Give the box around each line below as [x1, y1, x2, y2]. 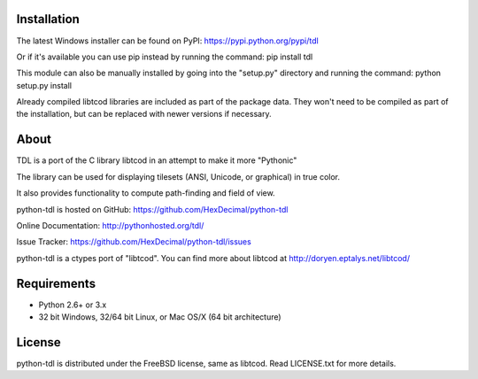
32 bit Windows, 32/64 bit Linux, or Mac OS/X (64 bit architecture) [38, 312, 282, 322]
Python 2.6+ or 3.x [38, 299, 107, 310]
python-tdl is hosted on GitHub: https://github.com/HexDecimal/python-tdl [16, 204, 289, 214]
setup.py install [16, 80, 73, 90]
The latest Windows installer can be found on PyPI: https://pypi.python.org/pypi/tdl [16, 35, 319, 46]
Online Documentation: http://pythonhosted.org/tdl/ [16, 220, 204, 230]
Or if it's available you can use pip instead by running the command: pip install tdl [16, 51, 313, 62]
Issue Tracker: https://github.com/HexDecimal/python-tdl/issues [16, 236, 251, 247]
